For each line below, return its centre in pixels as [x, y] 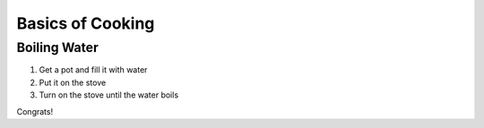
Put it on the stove [73, 82]
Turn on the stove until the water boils [109, 95]
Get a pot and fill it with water [93, 70]
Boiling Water [57, 47]
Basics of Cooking [86, 23]
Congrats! [35, 111]
